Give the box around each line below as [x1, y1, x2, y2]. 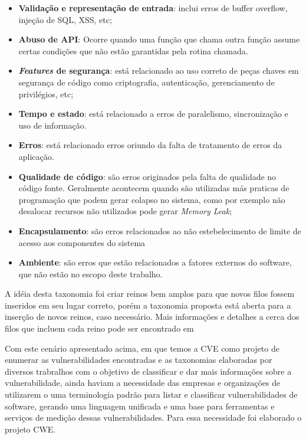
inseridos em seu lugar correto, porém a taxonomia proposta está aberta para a [5, 299, 291, 311]
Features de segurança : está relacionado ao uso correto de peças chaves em [18, 64, 299, 77]
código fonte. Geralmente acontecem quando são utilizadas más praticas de [18, 182, 289, 194]
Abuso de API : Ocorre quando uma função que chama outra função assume [18, 33, 300, 45]
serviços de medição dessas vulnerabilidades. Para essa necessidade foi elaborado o [5, 411, 302, 424]
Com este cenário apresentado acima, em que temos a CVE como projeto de [5, 342, 279, 354]
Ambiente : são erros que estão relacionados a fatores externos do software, [18, 256, 292, 268]
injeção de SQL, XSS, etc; [18, 13, 112, 25]
